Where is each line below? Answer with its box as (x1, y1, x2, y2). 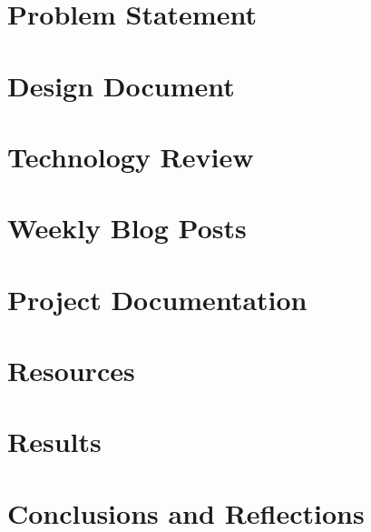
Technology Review (7, 137, 254, 175)
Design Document (7, 66, 235, 104)
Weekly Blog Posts (7, 209, 247, 246)
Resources (7, 352, 135, 389)
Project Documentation (7, 280, 308, 317)
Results (7, 423, 102, 460)
